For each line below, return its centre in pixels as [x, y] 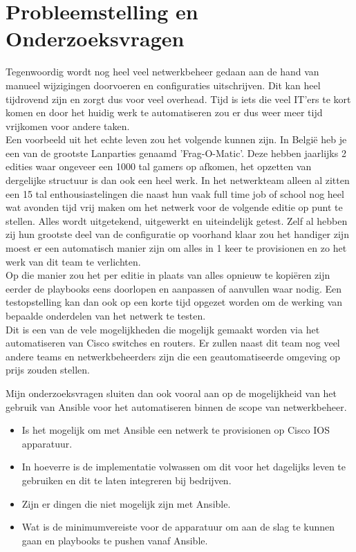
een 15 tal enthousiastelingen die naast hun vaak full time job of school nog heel [175, 193]
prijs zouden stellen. [48, 370]
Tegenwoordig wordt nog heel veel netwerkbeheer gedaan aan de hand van [162, 72]
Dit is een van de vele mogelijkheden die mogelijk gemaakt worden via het [163, 329]
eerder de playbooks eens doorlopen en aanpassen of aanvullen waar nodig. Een [174, 288]
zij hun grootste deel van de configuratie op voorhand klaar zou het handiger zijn [177, 234]
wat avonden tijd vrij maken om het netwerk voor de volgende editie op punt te [174, 207]
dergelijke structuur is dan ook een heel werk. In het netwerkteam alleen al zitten [178, 180]
